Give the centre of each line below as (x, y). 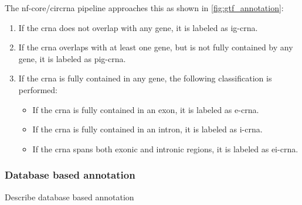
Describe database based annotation (69, 197)
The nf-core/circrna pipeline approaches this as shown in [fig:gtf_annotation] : (144, 8)
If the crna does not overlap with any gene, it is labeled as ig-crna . (138, 27)
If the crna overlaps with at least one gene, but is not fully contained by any (156, 47)
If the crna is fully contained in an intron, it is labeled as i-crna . (147, 129)
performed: (38, 89)
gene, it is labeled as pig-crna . (72, 58)
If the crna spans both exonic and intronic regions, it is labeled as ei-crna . (165, 148)
